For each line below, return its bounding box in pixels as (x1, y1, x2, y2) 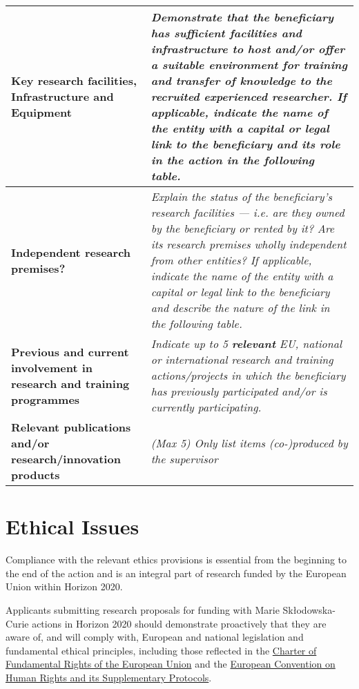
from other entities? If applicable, (151, 252, 312, 268)
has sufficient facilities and (151, 25, 302, 41)
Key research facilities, (11, 72, 137, 88)
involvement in (11, 359, 93, 376)
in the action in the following (151, 152, 315, 168)
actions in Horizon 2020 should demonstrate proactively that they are (32, 616, 327, 630)
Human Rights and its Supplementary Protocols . (6, 670, 212, 684)
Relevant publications (11, 419, 131, 435)
